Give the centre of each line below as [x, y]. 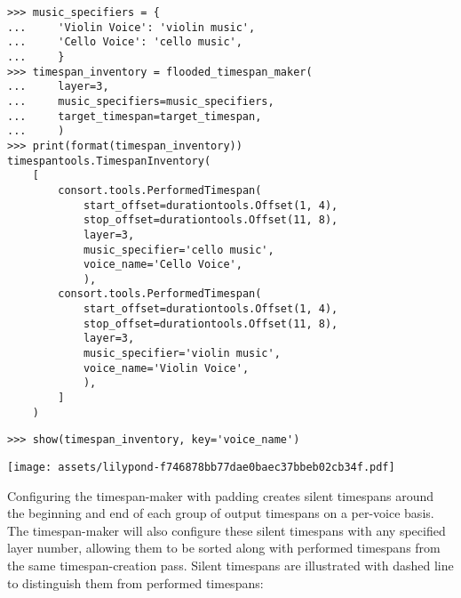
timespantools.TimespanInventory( [109, 161]
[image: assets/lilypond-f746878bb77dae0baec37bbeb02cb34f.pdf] [201, 468]
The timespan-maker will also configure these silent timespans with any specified [227, 530]
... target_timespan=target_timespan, [135, 116]
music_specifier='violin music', [182, 354]
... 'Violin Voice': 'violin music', [131, 27]
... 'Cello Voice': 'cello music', [125, 42]
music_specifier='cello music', [179, 250]
